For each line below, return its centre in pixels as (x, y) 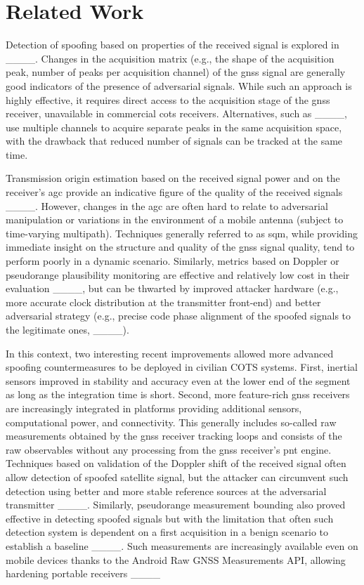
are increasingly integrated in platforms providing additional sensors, (154, 408)
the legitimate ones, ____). (67, 329)
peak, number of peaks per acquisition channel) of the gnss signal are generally (176, 72)
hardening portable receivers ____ (83, 573)
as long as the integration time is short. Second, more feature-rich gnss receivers (178, 394)
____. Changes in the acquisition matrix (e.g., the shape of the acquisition (170, 58)
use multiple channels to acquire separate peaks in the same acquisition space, (174, 127)
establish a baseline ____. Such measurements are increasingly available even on (182, 545)
